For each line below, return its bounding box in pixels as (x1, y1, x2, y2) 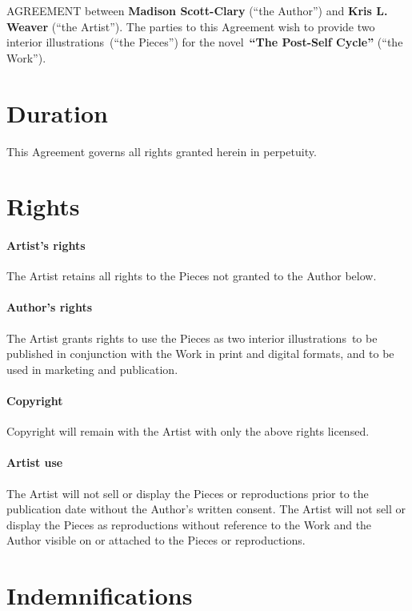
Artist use (6, 454, 63, 471)
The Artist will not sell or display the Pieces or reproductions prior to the (6, 484, 369, 501)
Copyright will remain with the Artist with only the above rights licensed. (6, 423, 370, 440)
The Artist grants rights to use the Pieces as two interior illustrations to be (6, 329, 378, 346)
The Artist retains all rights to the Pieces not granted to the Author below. (6, 267, 377, 284)
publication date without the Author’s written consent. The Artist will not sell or (6, 500, 406, 517)
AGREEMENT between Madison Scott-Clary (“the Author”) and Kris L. (6, 2, 388, 18)
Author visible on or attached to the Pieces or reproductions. (6, 532, 306, 549)
